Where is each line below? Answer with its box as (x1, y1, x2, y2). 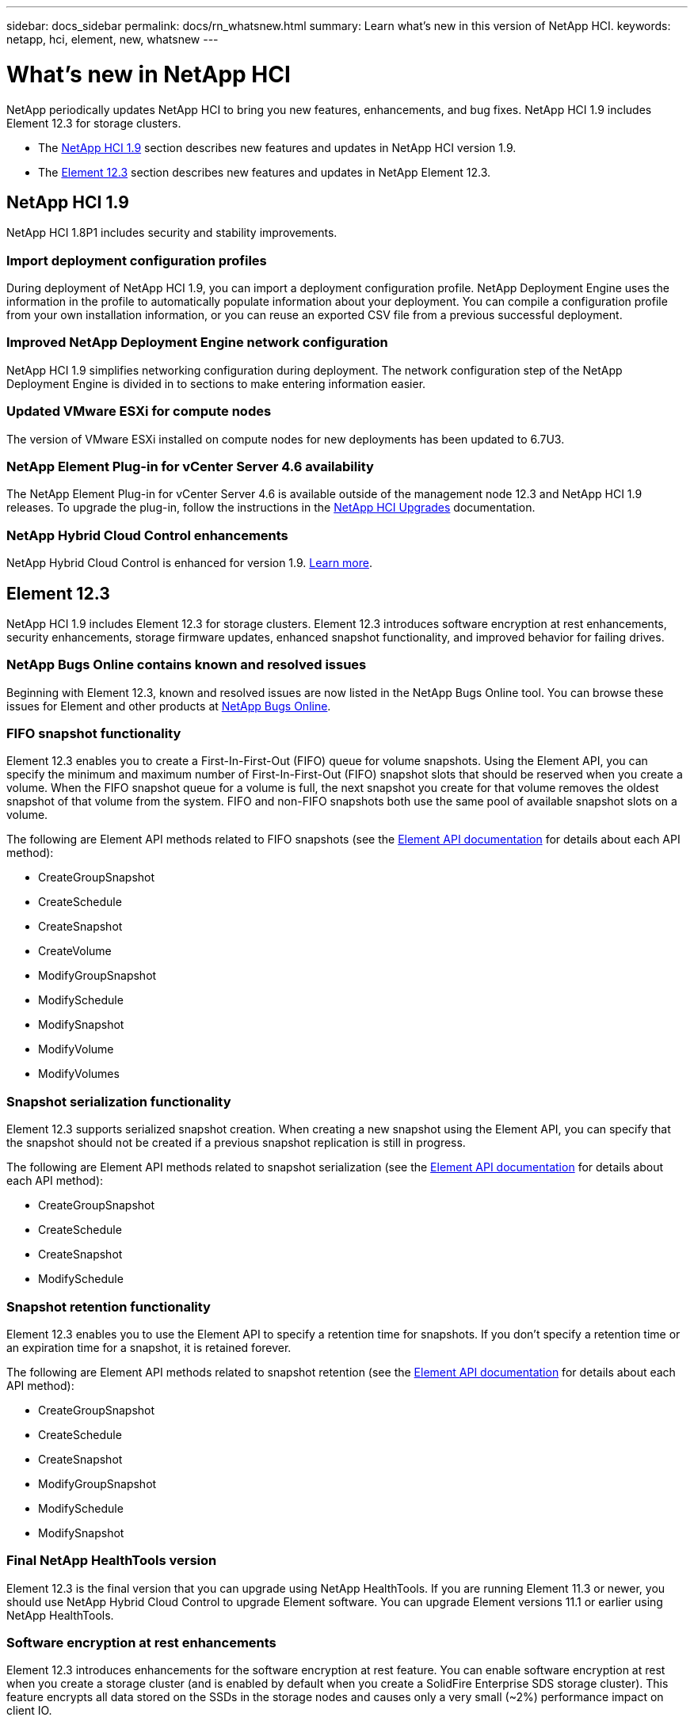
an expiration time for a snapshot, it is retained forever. (6, 1340, 292, 1354)
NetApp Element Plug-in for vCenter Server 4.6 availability (6, 458, 374, 474)
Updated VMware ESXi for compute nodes (6, 403, 272, 420)
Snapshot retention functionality (6, 1298, 211, 1315)
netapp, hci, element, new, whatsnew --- (6, 32, 219, 46)
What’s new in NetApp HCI (6, 60, 291, 88)
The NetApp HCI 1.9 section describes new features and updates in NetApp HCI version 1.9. (38, 140, 517, 154)
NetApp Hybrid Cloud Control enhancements (6, 527, 288, 543)
